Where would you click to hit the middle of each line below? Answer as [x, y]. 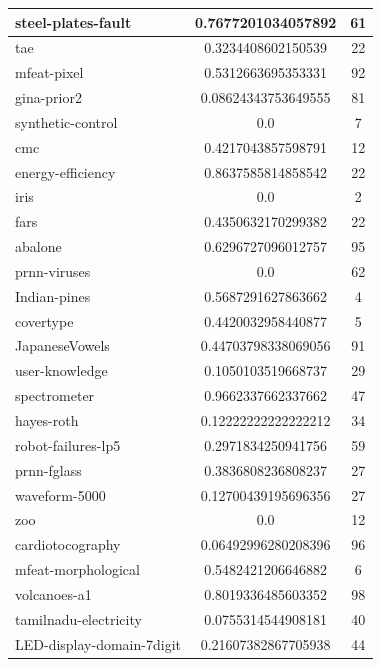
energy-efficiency [65, 171]
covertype [44, 320]
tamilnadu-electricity [78, 618]
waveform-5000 [60, 494]
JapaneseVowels [62, 345]
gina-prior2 [48, 97]
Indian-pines [53, 295]
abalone [38, 246]
